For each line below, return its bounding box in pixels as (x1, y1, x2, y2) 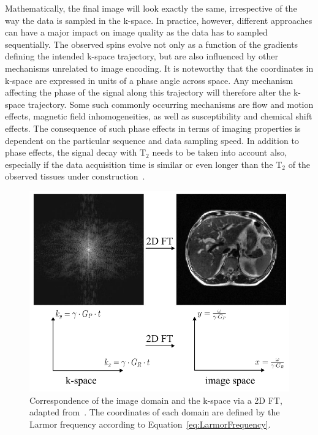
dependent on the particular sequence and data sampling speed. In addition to (5, 134, 299, 146)
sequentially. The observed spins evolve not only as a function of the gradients (5, 37, 298, 50)
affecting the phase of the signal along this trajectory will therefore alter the (5, 86, 291, 99)
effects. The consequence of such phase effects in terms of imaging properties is (5, 121, 301, 134)
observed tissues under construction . (5, 170, 145, 183)
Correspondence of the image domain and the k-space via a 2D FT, (29, 393, 282, 406)
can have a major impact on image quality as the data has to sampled (5, 26, 268, 39)
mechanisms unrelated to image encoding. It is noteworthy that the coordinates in (5, 61, 314, 74)
